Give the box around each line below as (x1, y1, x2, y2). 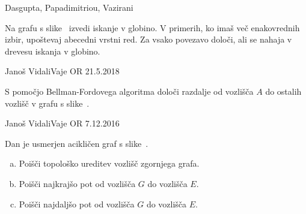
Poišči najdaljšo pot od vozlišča (19, 197, 135, 210)
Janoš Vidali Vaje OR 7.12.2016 (5, 117, 120, 129)
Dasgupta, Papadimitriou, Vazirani (5, 1, 133, 13)
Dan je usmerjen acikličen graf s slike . (5, 137, 148, 149)
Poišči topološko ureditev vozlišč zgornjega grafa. (19, 157, 200, 170)
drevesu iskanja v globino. (5, 44, 100, 57)
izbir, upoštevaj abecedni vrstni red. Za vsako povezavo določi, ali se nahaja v (5, 33, 292, 46)
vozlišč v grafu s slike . (5, 97, 90, 109)
